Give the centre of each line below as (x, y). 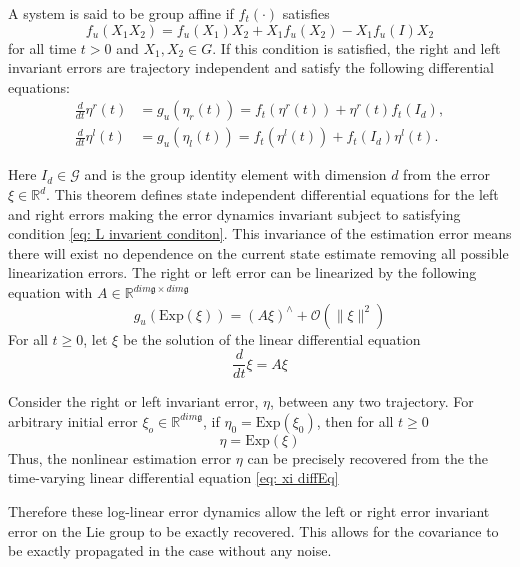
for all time (42, 47)
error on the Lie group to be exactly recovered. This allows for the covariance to (253, 530)
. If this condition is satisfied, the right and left (356, 47)
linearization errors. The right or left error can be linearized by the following (242, 272)
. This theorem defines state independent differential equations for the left (272, 194)
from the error (446, 174)
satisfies (306, 13)
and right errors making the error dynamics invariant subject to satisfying (234, 213)
